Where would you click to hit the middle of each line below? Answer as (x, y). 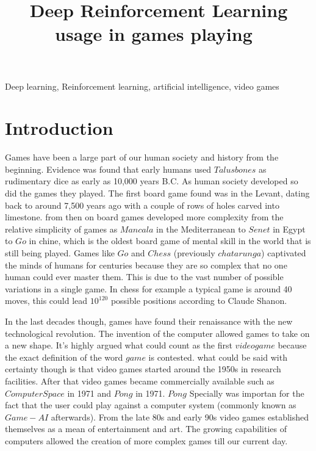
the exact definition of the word (64, 357)
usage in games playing (154, 34)
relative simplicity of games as (61, 229)
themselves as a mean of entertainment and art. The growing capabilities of (146, 429)
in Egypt (289, 229)
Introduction (59, 128)
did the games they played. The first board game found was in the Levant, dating (157, 193)
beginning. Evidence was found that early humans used (108, 169)
